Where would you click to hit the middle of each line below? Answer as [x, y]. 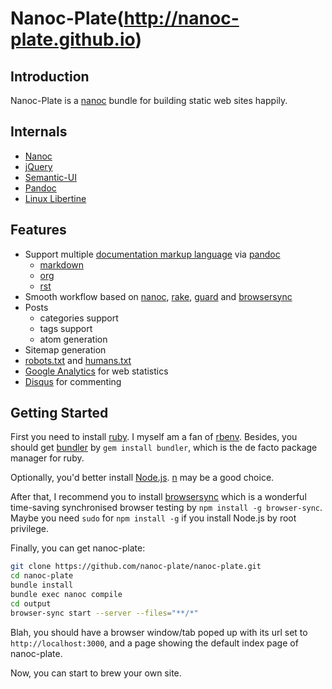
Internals [39, 132]
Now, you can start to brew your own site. [96, 673]
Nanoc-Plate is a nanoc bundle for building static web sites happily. [149, 100]
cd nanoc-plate [42, 576]
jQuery [38, 166]
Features [38, 230]
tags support [66, 328]
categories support [79, 318]
